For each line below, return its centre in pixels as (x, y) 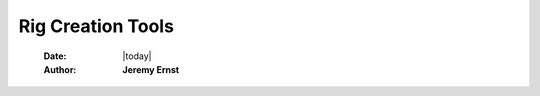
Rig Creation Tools (96, 26)
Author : (60, 69)
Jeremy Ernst (151, 69)
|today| (137, 56)
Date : (55, 56)
